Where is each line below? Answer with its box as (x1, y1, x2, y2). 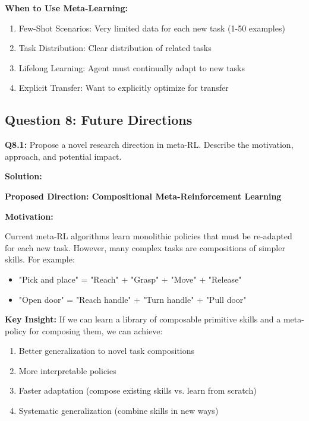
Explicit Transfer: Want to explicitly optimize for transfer (18, 81, 229, 94)
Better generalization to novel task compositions (18, 344, 195, 357)
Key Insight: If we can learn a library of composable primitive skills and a (5, 313, 281, 325)
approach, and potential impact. (5, 150, 122, 162)
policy (5, 324, 27, 337)
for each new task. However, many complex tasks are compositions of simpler (5, 241, 285, 254)
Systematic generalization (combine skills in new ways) (18, 404, 219, 417)
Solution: (5, 170, 42, 182)
